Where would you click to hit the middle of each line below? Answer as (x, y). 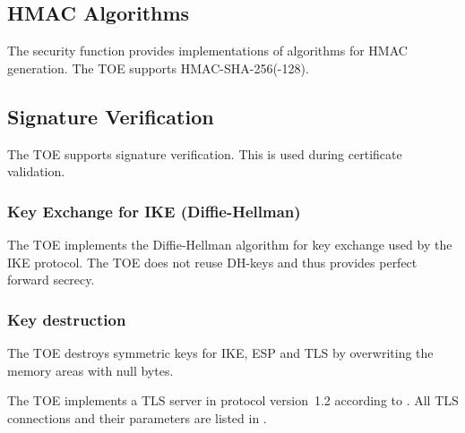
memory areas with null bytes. (90, 370)
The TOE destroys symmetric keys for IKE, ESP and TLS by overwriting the (220, 352)
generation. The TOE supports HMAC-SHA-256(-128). (158, 68)
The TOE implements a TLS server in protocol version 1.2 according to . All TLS (233, 400)
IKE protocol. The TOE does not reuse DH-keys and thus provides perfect (212, 262)
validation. (36, 171)
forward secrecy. (51, 280)
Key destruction (67, 319)
